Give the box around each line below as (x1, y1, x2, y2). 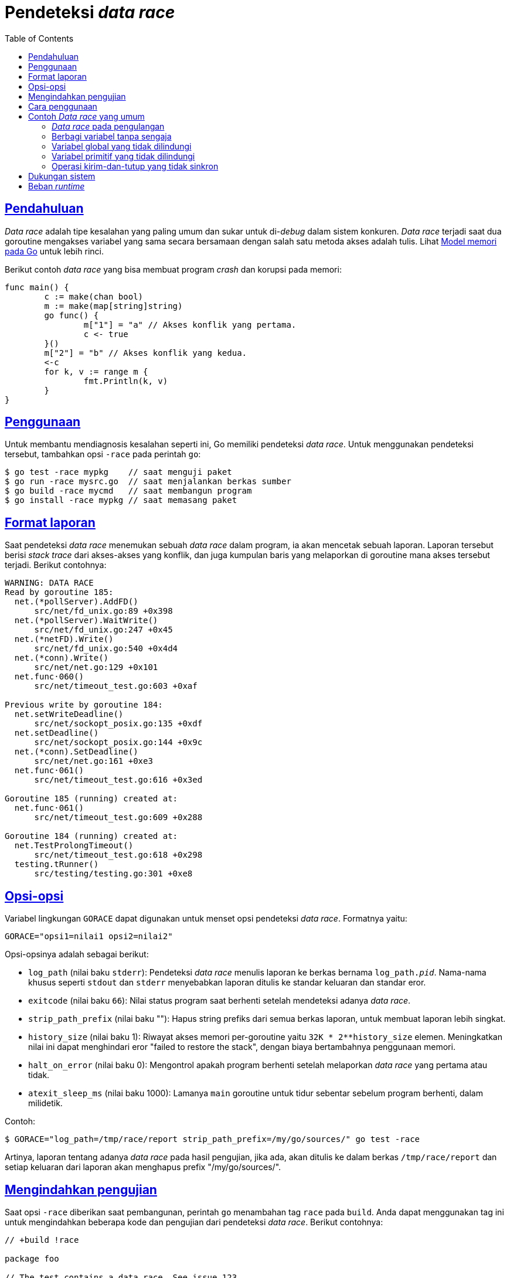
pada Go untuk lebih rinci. (5, 246, 104, 256)
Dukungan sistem (28, 171, 96, 181)
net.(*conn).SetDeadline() (14, 747, 138, 757)
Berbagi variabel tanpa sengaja (52, 131, 172, 141)
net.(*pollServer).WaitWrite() (14, 616, 158, 626)
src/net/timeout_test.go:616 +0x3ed (34, 775, 203, 785)
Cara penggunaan (28, 101, 97, 111)
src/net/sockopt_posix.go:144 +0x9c (34, 737, 203, 747)
